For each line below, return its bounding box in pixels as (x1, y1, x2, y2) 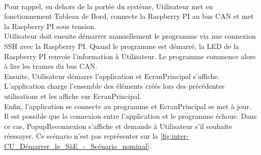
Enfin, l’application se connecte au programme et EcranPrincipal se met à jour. (4, 100, 251, 111)
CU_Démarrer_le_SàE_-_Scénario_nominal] (4, 140, 150, 151)
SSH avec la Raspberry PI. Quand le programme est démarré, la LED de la (4, 40, 239, 51)
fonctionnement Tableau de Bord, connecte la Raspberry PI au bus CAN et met (4, 11, 254, 21)
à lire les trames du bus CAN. (4, 61, 98, 71)
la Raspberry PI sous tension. (4, 20, 96, 31)
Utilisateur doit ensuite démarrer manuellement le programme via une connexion (4, 31, 256, 41)
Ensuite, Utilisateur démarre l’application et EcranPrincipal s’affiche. (4, 70, 220, 81)
